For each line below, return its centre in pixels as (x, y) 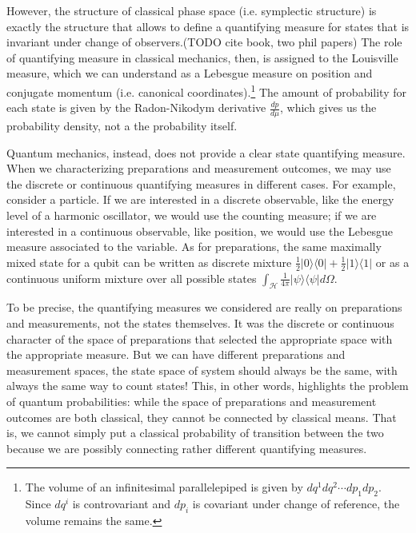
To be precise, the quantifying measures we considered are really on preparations (204, 307)
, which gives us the (328, 107)
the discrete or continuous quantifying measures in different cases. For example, (201, 183)
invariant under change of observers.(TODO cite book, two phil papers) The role (204, 42)
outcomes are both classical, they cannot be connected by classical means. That (202, 417)
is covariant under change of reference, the (296, 504)
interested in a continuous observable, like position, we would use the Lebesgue (200, 231)
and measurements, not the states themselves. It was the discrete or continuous (200, 323)
